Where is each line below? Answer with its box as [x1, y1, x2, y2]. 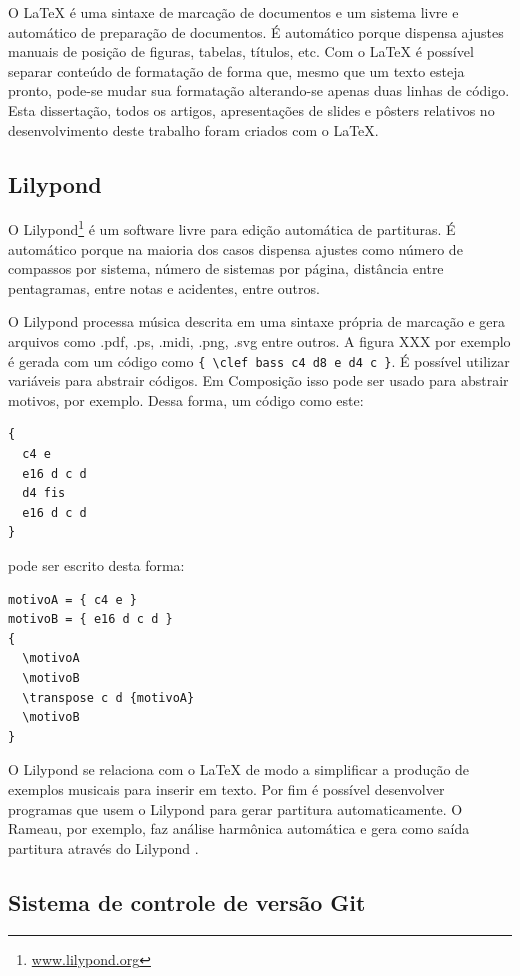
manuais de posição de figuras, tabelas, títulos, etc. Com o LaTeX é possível [8, 41, 474, 62]
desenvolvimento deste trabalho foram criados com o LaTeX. [8, 119, 379, 140]
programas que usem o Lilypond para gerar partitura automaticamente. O [8, 798, 463, 819]
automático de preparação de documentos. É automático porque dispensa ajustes [8, 21, 504, 42]
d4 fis [22, 486, 66, 501]
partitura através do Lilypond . [8, 837, 199, 858]
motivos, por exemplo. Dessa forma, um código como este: [8, 389, 364, 410]
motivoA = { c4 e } [8, 592, 137, 607]
